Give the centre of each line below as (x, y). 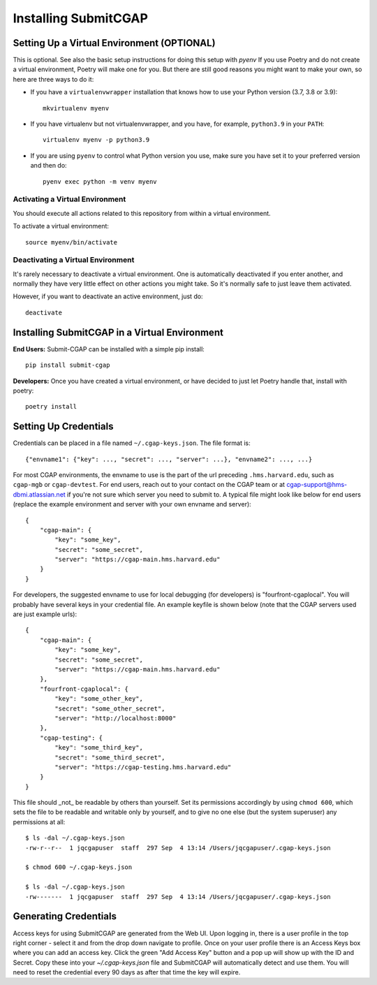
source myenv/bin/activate (72, 242)
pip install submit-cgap (68, 365)
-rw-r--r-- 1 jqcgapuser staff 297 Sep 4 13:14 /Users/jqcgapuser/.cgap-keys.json (178, 848)
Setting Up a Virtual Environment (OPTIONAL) (114, 43)
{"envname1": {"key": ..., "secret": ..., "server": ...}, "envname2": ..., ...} (169, 459)
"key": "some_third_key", (99, 748)
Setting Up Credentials (63, 426)
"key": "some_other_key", (99, 699)
